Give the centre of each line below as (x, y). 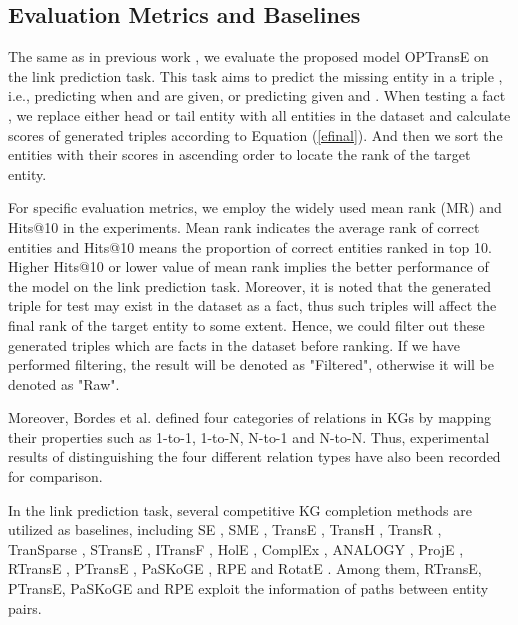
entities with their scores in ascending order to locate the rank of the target (239, 154)
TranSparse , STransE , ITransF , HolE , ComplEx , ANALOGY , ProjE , (236, 548)
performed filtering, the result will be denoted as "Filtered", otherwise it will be (251, 364)
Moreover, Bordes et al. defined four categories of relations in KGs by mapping (250, 417)
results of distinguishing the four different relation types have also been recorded (254, 456)
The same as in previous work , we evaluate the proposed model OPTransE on (248, 56)
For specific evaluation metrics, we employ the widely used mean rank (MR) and (255, 207)
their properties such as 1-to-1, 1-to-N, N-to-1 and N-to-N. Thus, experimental (249, 436)
